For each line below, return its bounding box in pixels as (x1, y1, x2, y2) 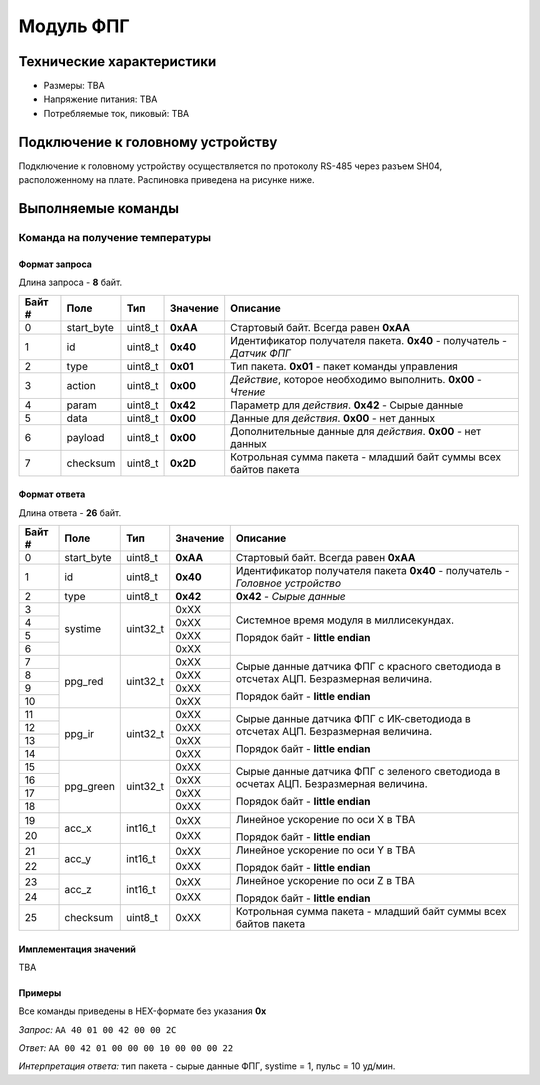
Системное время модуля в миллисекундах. (235, 613, 455, 627)
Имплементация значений (18, 943, 137, 955)
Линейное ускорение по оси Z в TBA (235, 873, 415, 887)
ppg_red (64, 675, 104, 689)
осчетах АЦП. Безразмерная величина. (235, 777, 429, 791)
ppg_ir (64, 727, 95, 741)
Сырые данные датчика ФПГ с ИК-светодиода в (235, 712, 472, 726)
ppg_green (64, 780, 115, 794)
